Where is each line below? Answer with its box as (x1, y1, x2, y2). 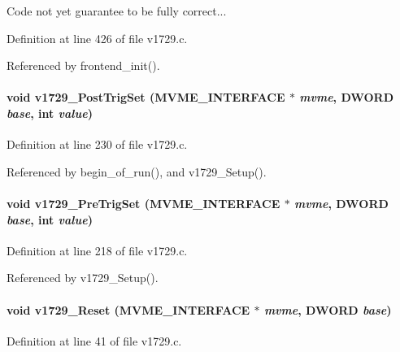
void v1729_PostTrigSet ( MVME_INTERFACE (7, 89, 285, 106)
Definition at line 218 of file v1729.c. (7, 241, 188, 259)
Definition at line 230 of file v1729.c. (7, 136, 188, 153)
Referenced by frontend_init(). (7, 57, 160, 74)
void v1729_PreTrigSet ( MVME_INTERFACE (7, 194, 280, 211)
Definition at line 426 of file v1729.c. (7, 29, 188, 46)
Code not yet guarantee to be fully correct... (7, 2, 227, 19)
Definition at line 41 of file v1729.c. (7, 332, 182, 349)
